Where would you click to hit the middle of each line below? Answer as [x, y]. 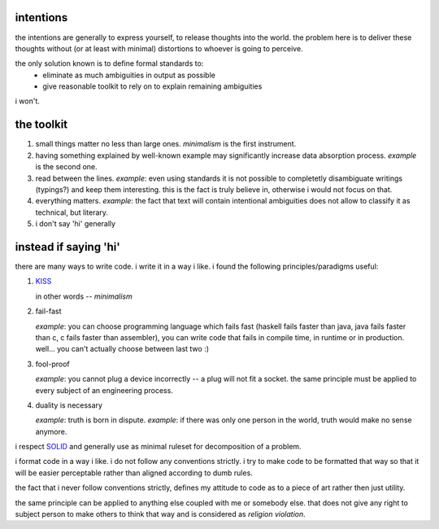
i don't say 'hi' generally [76, 224]
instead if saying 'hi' [68, 247]
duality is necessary [69, 405]
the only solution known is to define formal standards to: [109, 63]
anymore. [51, 431]
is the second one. [66, 167]
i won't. [28, 101]
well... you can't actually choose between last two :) [122, 349]
